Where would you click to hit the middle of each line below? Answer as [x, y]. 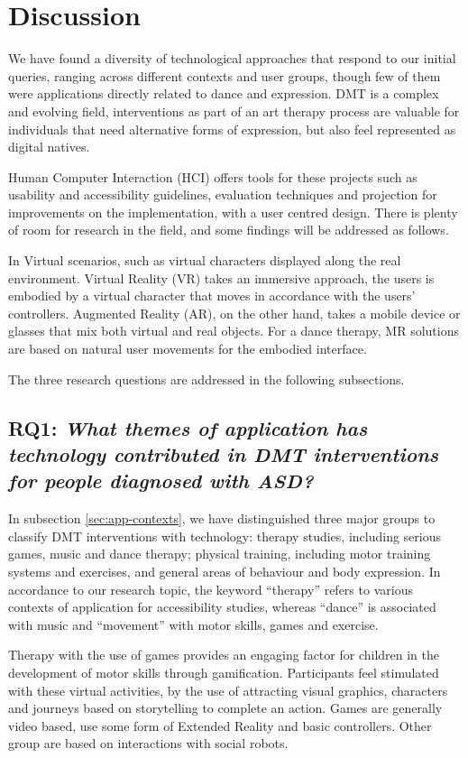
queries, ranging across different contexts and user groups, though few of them [225, 75]
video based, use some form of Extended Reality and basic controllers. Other [220, 725]
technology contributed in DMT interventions [224, 454]
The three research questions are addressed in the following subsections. [206, 379]
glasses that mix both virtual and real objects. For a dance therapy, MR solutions [234, 331]
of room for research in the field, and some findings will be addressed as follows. [229, 230]
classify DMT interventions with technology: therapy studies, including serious [225, 536]
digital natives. [49, 147]
